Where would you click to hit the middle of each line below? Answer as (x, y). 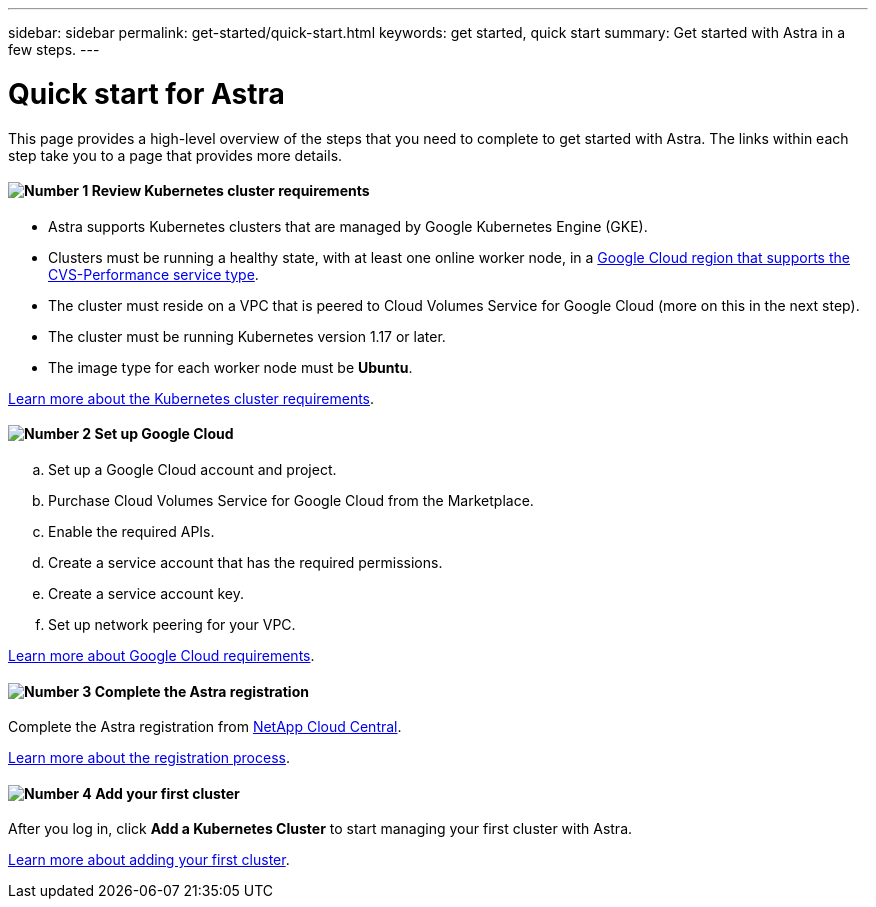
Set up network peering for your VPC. (172, 624)
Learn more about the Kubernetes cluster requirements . (191, 398)
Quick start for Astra (146, 93)
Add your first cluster (167, 793)
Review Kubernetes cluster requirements (230, 191)
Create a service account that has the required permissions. (245, 562)
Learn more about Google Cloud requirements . (161, 655)
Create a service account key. (146, 593)
